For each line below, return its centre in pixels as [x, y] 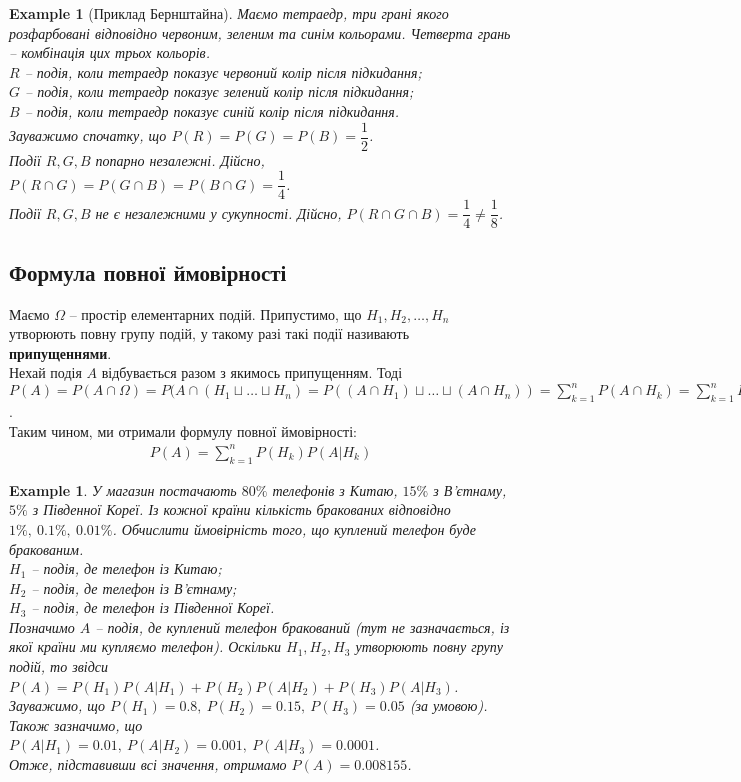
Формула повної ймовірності [148, 271]
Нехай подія [45, 372]
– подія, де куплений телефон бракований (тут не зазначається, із [302, 626]
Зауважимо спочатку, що [88, 135]
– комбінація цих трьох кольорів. [109, 52]
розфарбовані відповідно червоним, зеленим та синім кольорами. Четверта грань [260, 32]
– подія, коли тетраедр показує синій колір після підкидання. [212, 110]
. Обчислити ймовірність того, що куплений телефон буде [294, 528]
